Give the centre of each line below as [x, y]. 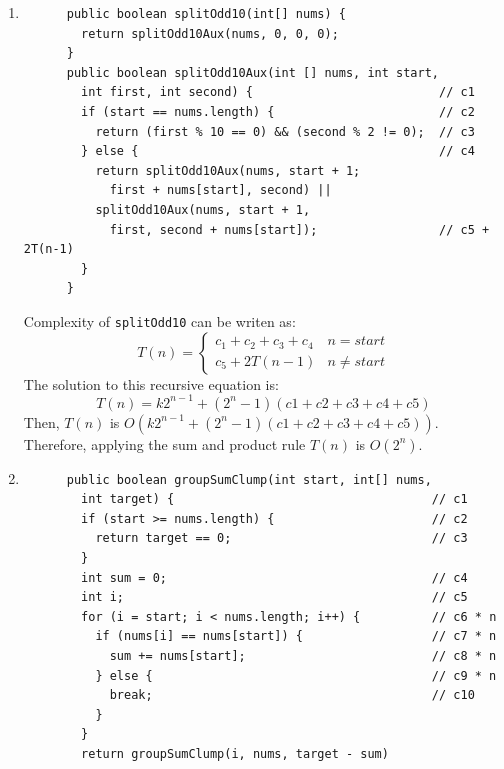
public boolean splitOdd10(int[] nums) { [206, 14]
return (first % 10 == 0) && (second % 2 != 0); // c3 [285, 131]
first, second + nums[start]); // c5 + [299, 229]
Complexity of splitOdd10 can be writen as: [159, 320]
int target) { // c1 [274, 499]
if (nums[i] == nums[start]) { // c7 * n [296, 636]
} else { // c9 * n [296, 675]
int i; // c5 [274, 597]
